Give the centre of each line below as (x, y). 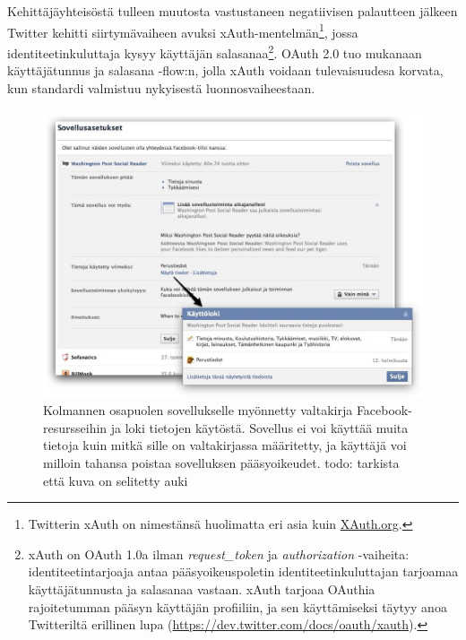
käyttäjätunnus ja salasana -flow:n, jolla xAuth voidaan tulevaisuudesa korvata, (225, 70)
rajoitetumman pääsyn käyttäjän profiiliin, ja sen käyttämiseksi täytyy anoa (237, 606)
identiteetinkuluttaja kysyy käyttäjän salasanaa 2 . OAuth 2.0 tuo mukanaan (215, 51)
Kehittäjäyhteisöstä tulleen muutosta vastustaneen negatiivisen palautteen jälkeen (233, 11)
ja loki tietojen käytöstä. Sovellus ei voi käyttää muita (259, 427)
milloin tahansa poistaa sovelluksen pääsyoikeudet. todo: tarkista (221, 462)
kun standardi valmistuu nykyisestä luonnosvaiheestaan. (161, 87)
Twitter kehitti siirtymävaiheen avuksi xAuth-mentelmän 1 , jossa (183, 30)
